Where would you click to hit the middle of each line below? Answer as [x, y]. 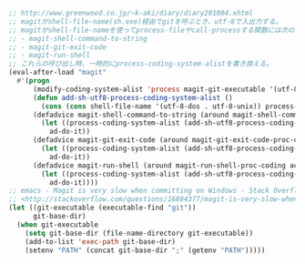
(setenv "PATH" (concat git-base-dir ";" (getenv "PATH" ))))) [145, 250]
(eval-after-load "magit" [57, 73]
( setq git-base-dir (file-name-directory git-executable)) [139, 233]
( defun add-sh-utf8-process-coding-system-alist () [132, 97]
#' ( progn [33, 81]
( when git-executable [58, 224]
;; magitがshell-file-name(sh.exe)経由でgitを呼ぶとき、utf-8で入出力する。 [146, 21]
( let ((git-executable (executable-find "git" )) [102, 208]
